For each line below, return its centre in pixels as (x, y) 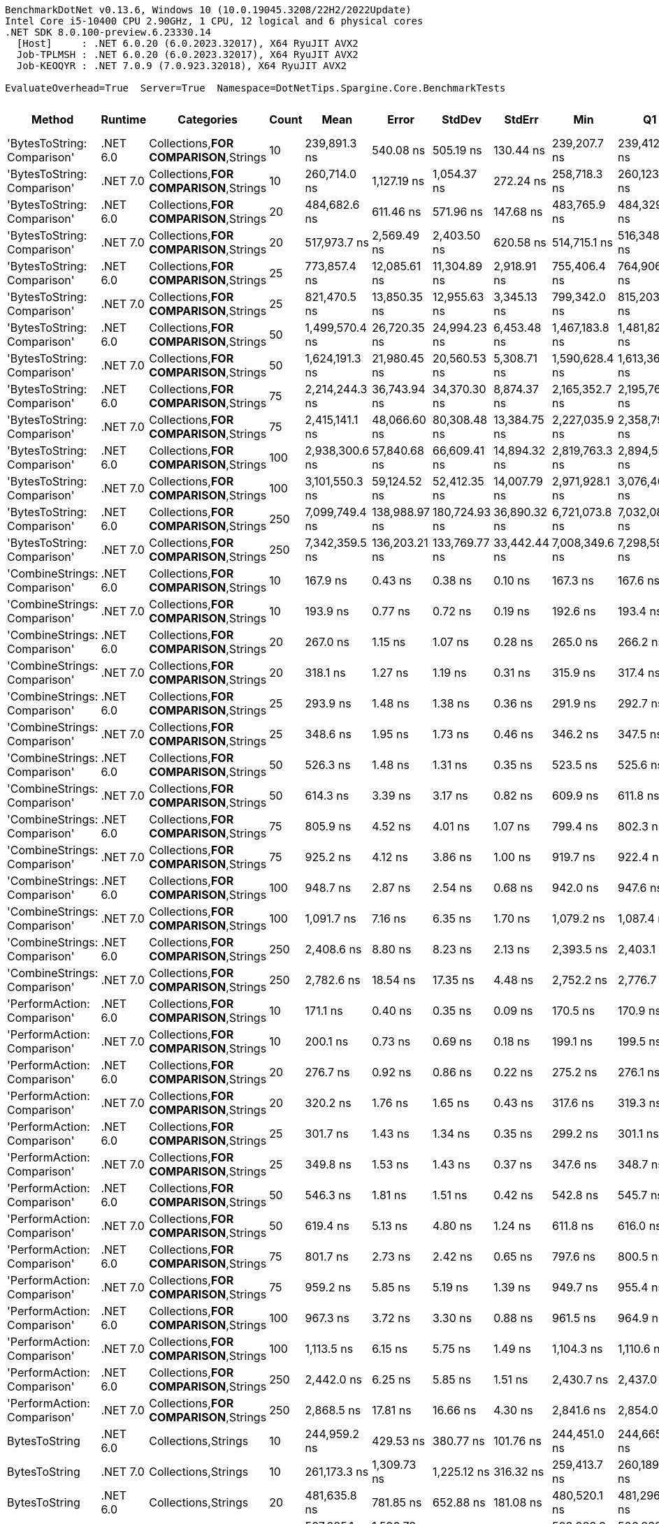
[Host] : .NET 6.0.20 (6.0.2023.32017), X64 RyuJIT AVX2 (187, 43)
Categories (208, 119)
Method (53, 119)
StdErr (521, 119)
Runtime (124, 119)
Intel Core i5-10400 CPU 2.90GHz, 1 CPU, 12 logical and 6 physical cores (214, 21)
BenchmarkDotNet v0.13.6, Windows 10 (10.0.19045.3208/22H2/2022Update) (208, 10)
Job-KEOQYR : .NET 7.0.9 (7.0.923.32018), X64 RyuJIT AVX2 (181, 66)
